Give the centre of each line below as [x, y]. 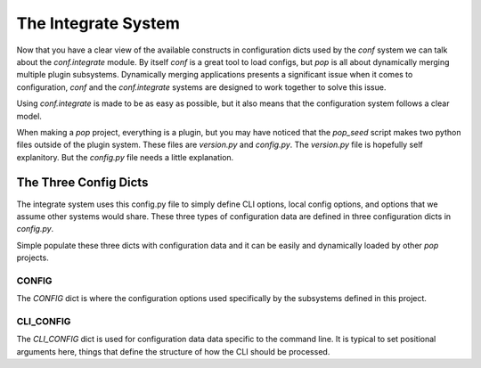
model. [29, 116]
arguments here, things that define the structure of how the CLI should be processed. [173, 351]
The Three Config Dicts [82, 183]
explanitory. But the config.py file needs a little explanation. [125, 157]
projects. [33, 258]
